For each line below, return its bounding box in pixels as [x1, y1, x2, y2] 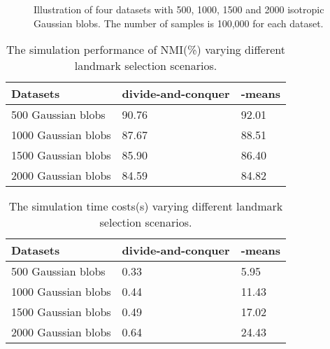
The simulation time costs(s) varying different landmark [8, 198, 283, 215]
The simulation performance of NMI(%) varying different [6, 41, 285, 58]
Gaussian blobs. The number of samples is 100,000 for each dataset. [34, 15, 324, 30]
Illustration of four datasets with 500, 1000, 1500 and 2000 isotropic [34, 2, 324, 16]
